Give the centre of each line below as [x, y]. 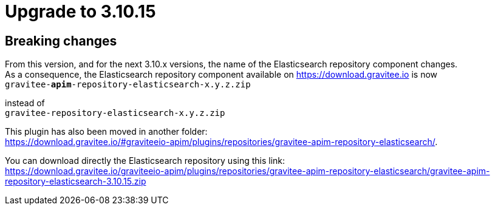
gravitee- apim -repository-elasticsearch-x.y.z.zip [128, 85]
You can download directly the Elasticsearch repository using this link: [145, 161]
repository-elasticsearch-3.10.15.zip [76, 181]
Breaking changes [61, 41]
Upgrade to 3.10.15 [80, 12]
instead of [25, 103]
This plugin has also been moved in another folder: [106, 132]
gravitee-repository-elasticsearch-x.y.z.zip [115, 113]
